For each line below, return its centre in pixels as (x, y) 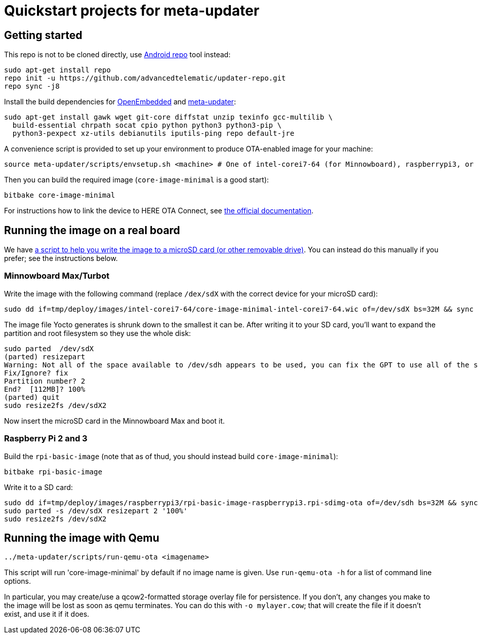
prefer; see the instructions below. (61, 258)
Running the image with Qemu (82, 538)
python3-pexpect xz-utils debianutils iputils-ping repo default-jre (153, 134)
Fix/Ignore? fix (36, 373)
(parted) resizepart (45, 356)
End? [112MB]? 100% (45, 389)
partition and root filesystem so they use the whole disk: (97, 333)
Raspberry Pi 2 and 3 (46, 439)
